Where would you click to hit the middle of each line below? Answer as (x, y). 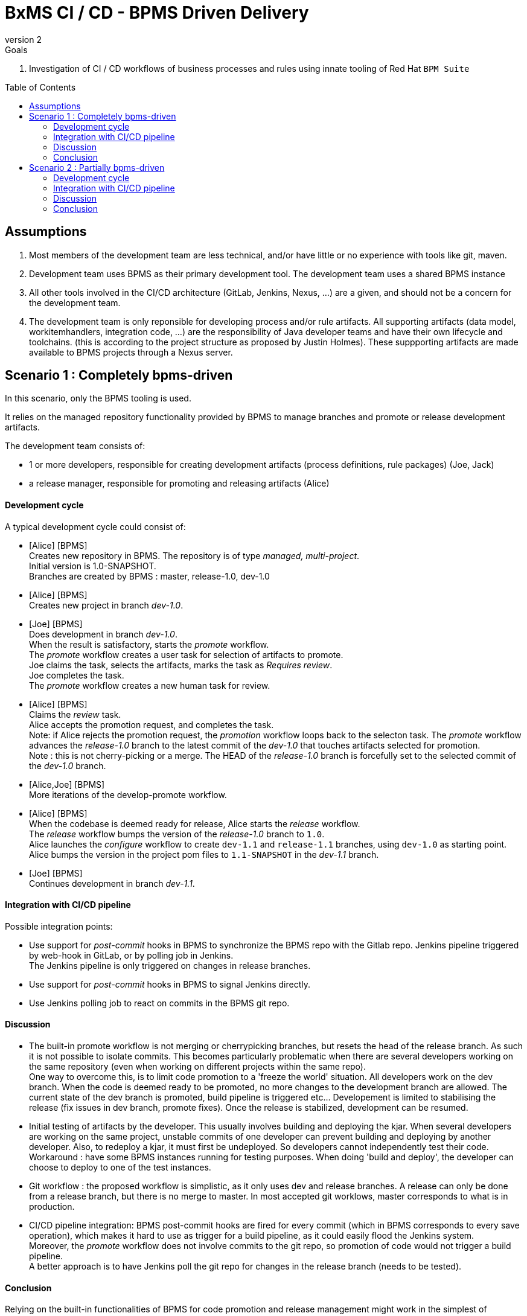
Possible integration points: (59, 926)
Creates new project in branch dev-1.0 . (106, 605)
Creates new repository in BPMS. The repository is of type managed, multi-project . (194, 555)
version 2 (23, 39)
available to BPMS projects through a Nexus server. (131, 352)
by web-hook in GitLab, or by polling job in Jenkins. (131, 955)
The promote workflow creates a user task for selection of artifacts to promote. (186, 654)
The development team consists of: (75, 446)
